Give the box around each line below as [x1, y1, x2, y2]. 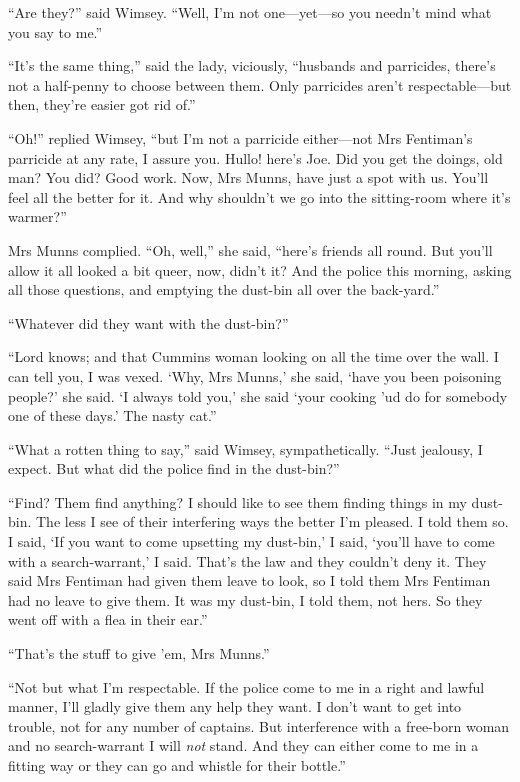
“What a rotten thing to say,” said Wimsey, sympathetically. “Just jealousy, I [8, 438, 483, 459]
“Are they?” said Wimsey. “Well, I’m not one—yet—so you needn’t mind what [8, 2, 492, 22]
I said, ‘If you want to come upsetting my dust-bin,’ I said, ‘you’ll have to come [8, 531, 495, 552]
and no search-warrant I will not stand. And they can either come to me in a [8, 735, 479, 756]
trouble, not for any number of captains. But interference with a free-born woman [8, 715, 510, 736]
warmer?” [8, 206, 67, 227]
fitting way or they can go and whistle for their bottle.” [8, 755, 346, 775]
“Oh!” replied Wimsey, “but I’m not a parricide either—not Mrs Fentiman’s [8, 127, 473, 148]
